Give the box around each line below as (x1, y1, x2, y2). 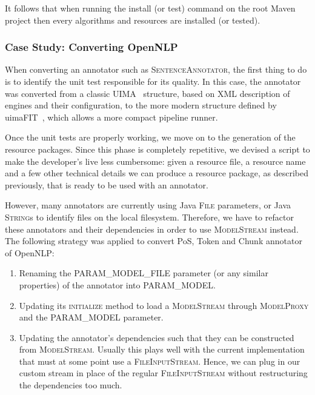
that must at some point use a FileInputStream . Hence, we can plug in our (19, 354, 300, 367)
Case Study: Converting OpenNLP (5, 39, 178, 55)
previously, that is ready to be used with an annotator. (5, 178, 208, 191)
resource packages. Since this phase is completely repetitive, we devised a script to (5, 142, 310, 155)
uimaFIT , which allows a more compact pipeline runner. (5, 110, 218, 123)
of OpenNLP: (5, 246, 55, 259)
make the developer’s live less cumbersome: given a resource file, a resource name (5, 154, 306, 167)
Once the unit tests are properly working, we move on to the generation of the (5, 131, 296, 144)
